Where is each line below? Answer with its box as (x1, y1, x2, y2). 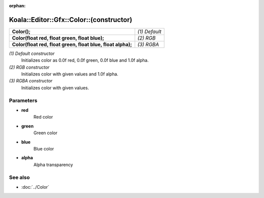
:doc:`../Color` (21, 184, 49, 190)
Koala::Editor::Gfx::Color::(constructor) (9, 15, 132, 24)
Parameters (9, 97, 38, 104)
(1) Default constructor (9, 50, 55, 56)
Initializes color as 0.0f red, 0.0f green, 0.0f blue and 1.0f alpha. (21, 57, 149, 63)
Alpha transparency (33, 162, 73, 168)
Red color (33, 114, 53, 120)
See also (9, 174, 30, 181)
